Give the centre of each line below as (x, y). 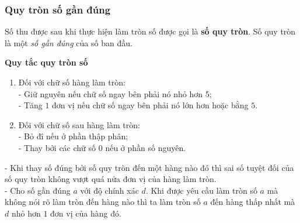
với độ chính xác (109, 190)
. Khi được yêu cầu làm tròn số (201, 190)
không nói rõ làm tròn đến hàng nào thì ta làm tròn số (103, 202)
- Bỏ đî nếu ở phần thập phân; (73, 136)
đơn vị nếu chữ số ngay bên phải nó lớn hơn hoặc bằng (150, 105)
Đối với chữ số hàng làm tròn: (72, 82)
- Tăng (30, 105)
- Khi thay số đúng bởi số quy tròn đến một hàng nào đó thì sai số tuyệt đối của (149, 167)
